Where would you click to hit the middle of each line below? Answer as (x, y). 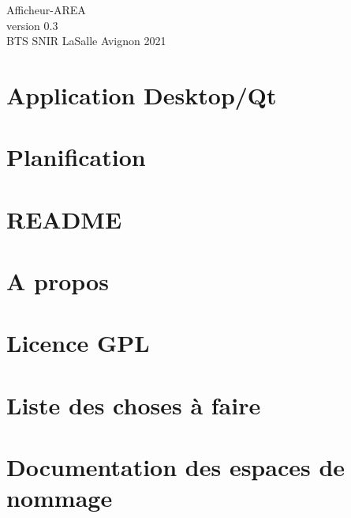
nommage (60, 498)
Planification (76, 157)
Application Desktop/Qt (142, 95)
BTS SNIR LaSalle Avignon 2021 (86, 41)
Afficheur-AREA (46, 9)
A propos (58, 281)
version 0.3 (32, 25)
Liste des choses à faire (134, 405)
